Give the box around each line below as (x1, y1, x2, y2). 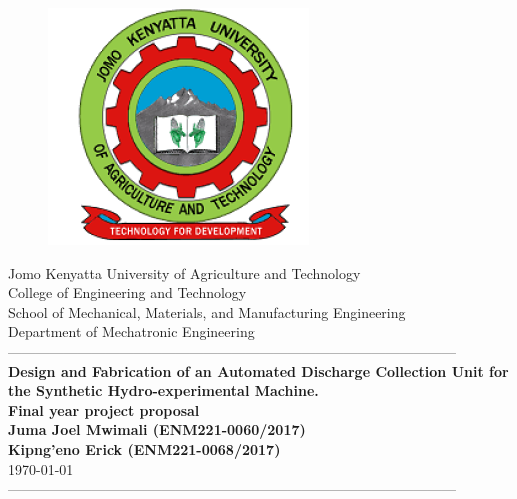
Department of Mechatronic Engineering (8, 321, 255, 342)
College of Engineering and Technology (8, 282, 247, 303)
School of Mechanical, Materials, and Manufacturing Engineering (8, 301, 406, 322)
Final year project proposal (8, 399, 200, 420)
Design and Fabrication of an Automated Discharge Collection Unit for (8, 360, 509, 381)
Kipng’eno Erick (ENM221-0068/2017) (8, 438, 281, 459)
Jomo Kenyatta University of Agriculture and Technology (8, 262, 361, 283)
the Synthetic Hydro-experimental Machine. (8, 380, 319, 401)
